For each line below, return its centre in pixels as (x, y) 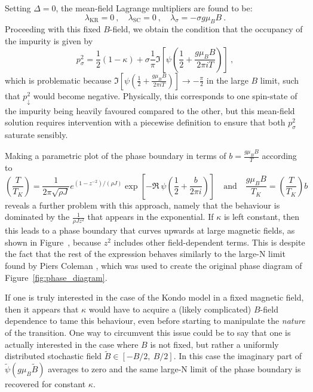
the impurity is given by (49, 40)
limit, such (280, 80)
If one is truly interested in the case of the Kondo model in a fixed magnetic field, (154, 297)
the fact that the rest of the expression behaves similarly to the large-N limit (145, 254)
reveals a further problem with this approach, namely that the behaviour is (142, 205)
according (279, 156)
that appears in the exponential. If (151, 217)
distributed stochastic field (53, 356)
